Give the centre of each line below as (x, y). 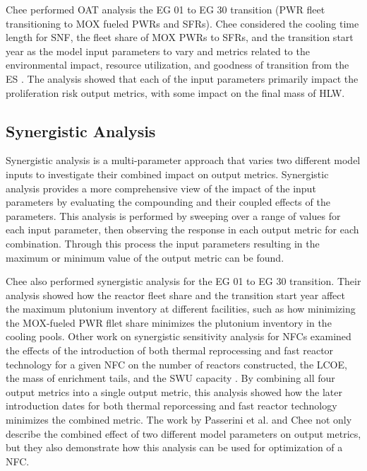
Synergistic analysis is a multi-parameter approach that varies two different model (183, 160)
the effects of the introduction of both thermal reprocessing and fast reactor (170, 350)
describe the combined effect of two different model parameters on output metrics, (183, 433)
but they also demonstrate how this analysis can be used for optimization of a (174, 447)
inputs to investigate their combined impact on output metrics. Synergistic (167, 174)
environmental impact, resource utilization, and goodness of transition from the (178, 65)
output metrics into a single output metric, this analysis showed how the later (174, 391)
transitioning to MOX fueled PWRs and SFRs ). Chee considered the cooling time (182, 23)
